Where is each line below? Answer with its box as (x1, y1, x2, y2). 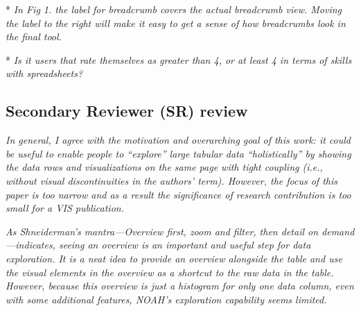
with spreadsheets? (6, 66, 83, 81)
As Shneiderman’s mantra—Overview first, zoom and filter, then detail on (6, 224, 319, 238)
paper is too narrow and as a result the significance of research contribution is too (6, 187, 351, 201)
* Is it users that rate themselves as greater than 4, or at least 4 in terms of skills (6, 52, 352, 67)
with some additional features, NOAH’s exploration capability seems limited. (6, 292, 327, 306)
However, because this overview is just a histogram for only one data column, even (6, 278, 354, 293)
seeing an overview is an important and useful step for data (58, 237, 311, 252)
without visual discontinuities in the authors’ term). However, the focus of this (6, 173, 337, 187)
